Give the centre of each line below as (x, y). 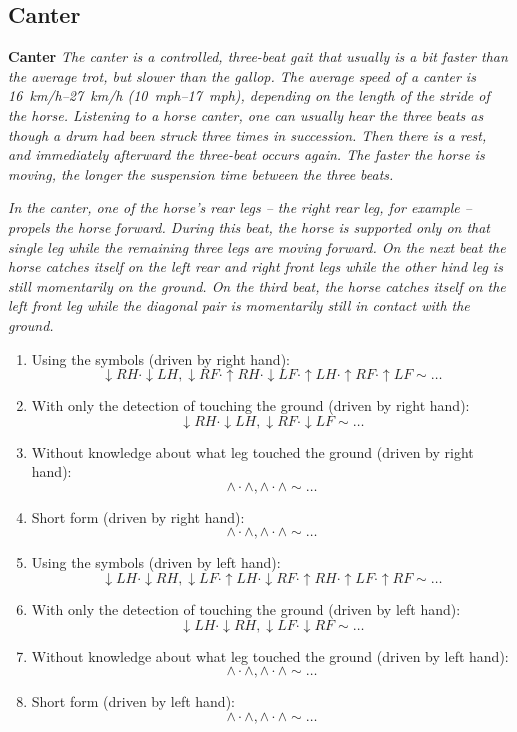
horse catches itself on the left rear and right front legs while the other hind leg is (255, 266)
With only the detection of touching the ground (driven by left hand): (246, 609)
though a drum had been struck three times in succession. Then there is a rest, (247, 134)
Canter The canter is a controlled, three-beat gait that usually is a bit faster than (258, 56)
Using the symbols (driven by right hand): (160, 358)
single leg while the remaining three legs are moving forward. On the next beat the (257, 246)
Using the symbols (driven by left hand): (156, 562)
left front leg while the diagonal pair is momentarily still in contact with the (239, 305)
